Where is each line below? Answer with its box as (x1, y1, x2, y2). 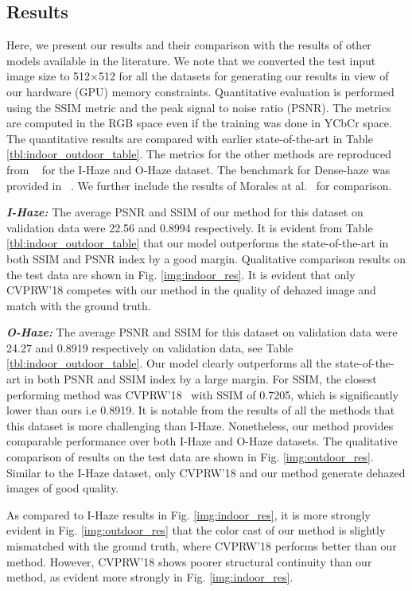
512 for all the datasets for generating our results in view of (98, 68, 389, 84)
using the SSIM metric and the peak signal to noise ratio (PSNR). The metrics (6, 99, 391, 115)
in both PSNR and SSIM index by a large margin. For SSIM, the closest (24, 371, 377, 387)
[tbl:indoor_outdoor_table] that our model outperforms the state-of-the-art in (6, 235, 389, 251)
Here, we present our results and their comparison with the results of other (6, 37, 371, 53)
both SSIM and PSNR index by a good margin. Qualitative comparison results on (6, 250, 406, 266)
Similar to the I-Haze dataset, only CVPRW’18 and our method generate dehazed (6, 464, 406, 480)
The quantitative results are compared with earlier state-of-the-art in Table (6, 130, 373, 146)
